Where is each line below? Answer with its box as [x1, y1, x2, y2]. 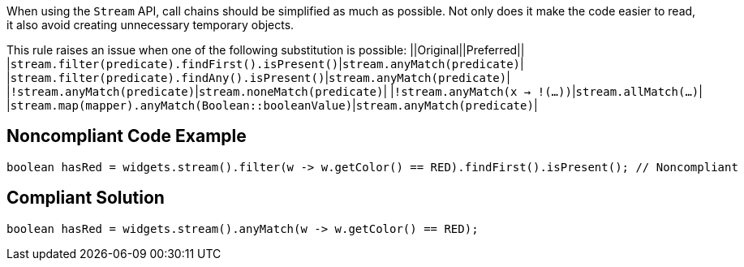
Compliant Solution [6, 187, 165, 209]
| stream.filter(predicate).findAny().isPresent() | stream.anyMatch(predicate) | [6, 71, 510, 84]
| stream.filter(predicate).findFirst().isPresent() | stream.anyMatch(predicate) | [6, 57, 524, 71]
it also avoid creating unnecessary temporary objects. [6, 18, 295, 32]
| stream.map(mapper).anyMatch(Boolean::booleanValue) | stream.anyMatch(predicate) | [6, 98, 538, 112]
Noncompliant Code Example [6, 126, 247, 147]
